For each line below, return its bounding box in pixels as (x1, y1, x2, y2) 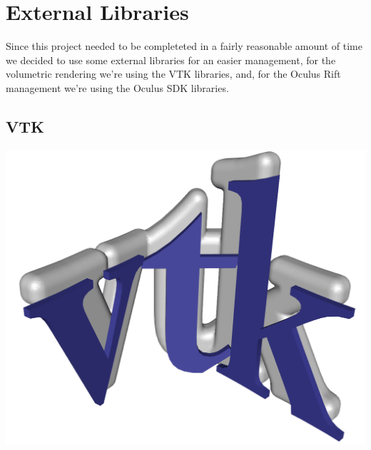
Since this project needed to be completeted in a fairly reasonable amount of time (6, 39, 362, 53)
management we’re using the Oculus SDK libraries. (6, 80, 229, 95)
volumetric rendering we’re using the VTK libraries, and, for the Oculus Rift (6, 66, 341, 81)
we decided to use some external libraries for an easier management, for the (6, 52, 336, 67)
